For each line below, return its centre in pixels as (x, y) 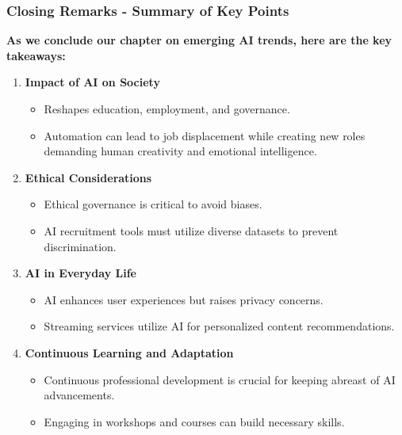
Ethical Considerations (88, 177)
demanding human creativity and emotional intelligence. (180, 151)
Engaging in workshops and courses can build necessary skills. (194, 421)
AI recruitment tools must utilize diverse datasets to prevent (191, 230)
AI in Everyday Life (80, 273)
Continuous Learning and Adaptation (129, 352)
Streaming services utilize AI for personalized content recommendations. (219, 326)
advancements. (79, 395)
